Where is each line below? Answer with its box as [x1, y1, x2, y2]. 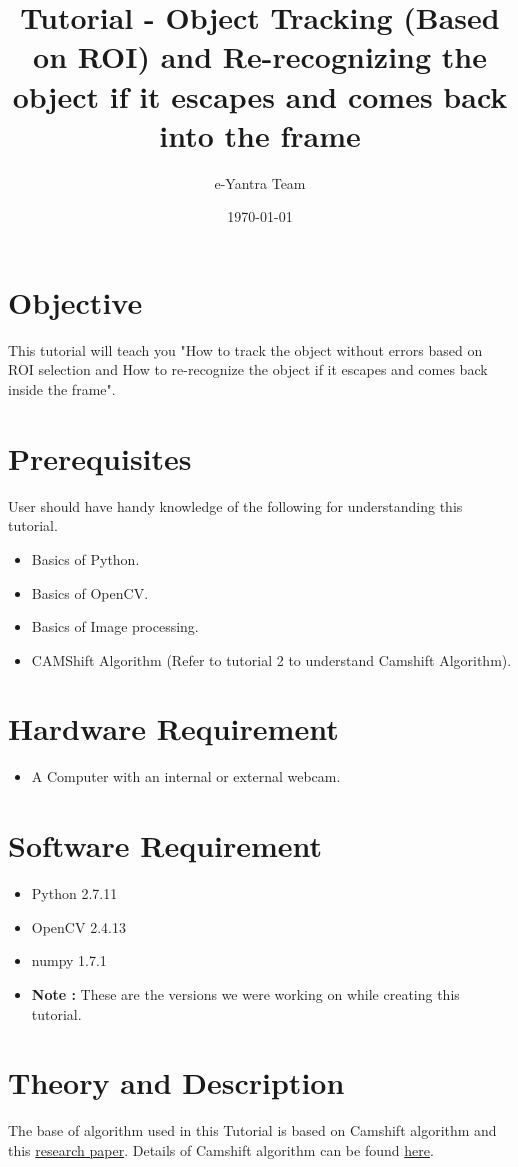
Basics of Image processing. [31, 616, 199, 637]
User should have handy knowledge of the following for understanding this [8, 495, 463, 516]
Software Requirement [8, 825, 323, 866]
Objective [8, 281, 143, 322]
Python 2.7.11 [31, 883, 118, 904]
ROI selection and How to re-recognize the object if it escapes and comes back [8, 359, 488, 380]
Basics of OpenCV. [31, 582, 149, 603]
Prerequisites [8, 437, 192, 478]
